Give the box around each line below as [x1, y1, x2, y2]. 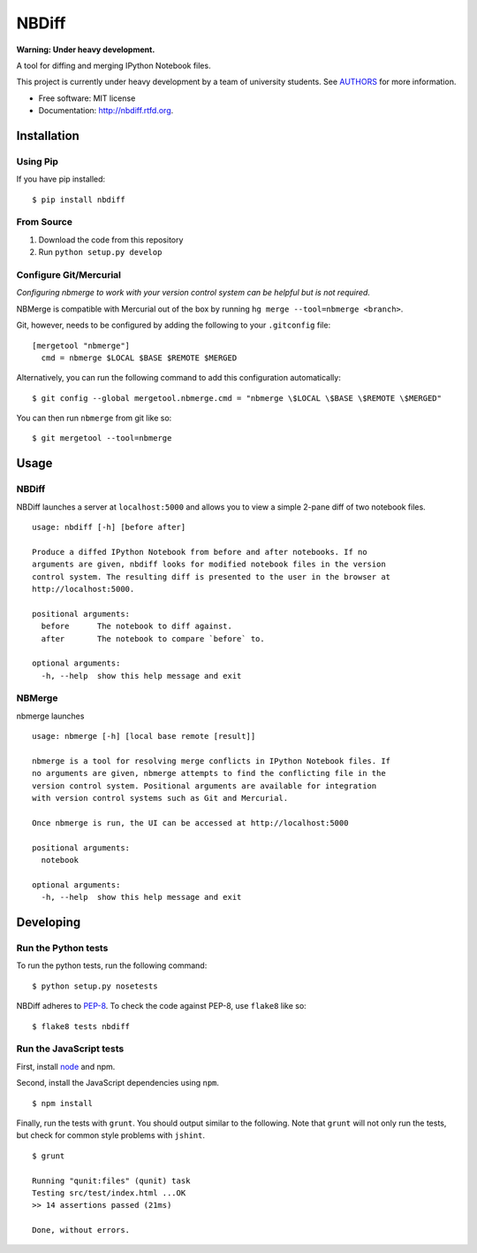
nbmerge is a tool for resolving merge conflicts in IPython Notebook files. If [32, 757, 391, 765]
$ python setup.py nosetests [32, 980, 158, 991]
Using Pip [16, 155, 59, 167]
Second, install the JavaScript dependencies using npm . [16, 1078, 220, 1088]
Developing [16, 915, 81, 930]
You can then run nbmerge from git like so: [16, 412, 172, 424]
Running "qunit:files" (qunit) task [32, 1175, 191, 1186]
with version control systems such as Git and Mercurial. [32, 793, 289, 803]
